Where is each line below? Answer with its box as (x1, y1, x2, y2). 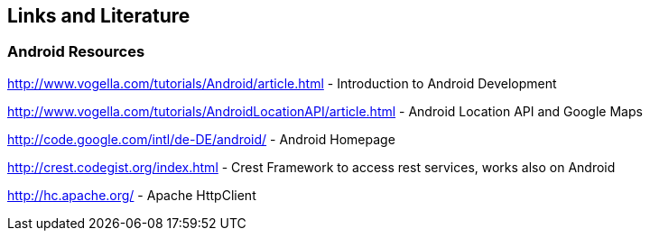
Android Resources (7, 42, 145, 61)
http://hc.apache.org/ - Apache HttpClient (7, 187, 256, 203)
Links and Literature (7, 5, 190, 27)
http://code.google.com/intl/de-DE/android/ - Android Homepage (7, 131, 395, 147)
